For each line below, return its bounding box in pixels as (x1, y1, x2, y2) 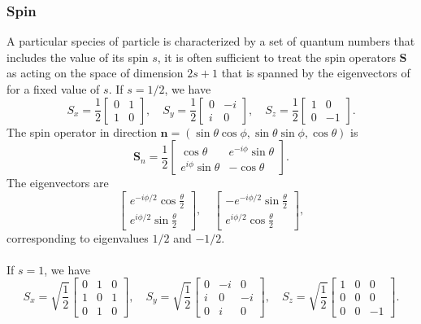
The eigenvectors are (7, 174, 109, 191)
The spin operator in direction (7, 123, 157, 140)
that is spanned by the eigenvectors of (221, 64, 410, 81)
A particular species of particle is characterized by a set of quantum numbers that (7, 33, 415, 50)
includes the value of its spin (7, 48, 149, 65)
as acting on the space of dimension (7, 64, 184, 81)
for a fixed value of (7, 81, 100, 97)
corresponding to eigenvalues (7, 229, 149, 246)
